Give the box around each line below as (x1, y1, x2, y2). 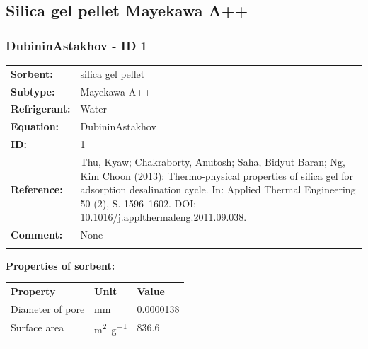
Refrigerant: (11, 101, 71, 116)
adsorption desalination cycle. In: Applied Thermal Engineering (80, 182, 356, 197)
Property (11, 283, 56, 298)
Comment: (11, 227, 63, 242)
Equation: (11, 119, 59, 134)
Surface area (11, 320, 64, 335)
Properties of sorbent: (6, 258, 115, 273)
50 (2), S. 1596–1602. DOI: (80, 195, 197, 210)
